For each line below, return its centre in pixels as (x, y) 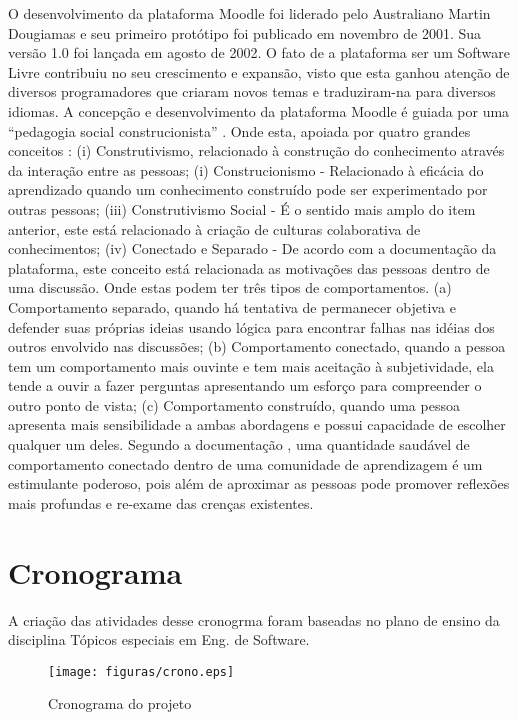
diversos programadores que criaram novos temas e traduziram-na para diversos (252, 91)
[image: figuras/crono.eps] (141, 671)
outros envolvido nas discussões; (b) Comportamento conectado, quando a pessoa (257, 346)
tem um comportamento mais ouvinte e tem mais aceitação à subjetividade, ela (251, 365)
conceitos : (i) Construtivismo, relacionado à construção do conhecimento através (256, 150)
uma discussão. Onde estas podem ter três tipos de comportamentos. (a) (230, 287)
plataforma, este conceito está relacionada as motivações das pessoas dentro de (249, 267)
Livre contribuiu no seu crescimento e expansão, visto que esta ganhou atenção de (259, 71)
